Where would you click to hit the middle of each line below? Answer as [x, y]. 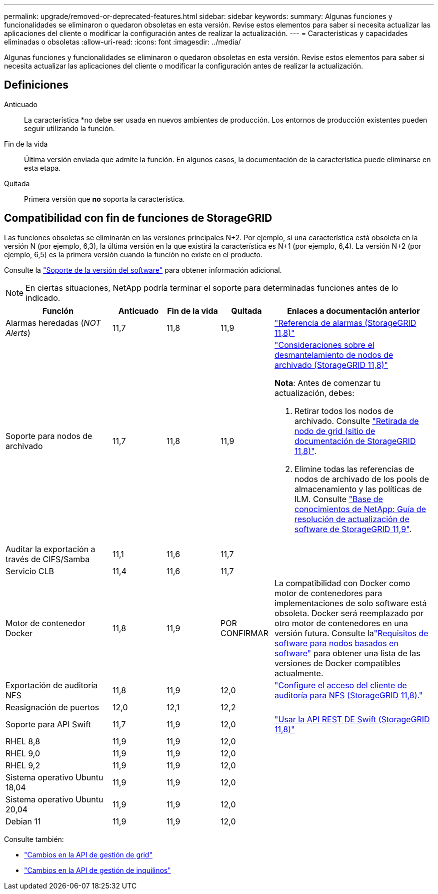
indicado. [43, 298]
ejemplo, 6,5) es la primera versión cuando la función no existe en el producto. [133, 254]
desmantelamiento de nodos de [334, 355]
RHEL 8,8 [23, 741]
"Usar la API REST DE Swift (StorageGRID [352, 719]
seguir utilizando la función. [69, 128]
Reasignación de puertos [52, 707]
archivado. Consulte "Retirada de [357, 421]
